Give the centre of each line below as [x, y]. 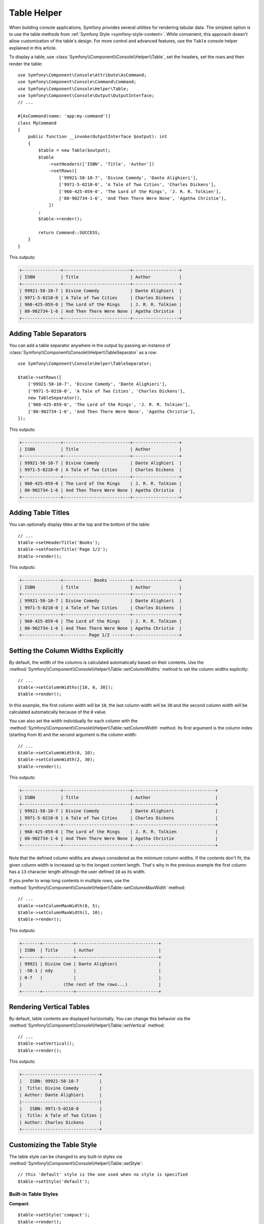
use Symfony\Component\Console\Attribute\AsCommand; [82, 75]
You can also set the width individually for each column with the [73, 721]
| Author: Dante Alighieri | [61, 1095]
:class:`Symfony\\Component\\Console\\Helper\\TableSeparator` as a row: [83, 352]
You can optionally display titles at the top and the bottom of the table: [80, 524]
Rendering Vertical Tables [49, 1007]
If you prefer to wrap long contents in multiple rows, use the [69, 881]
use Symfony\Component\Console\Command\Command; [77, 82]
